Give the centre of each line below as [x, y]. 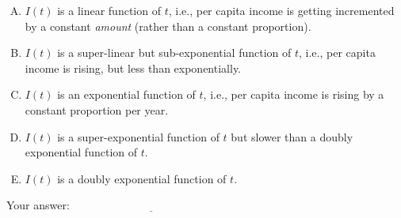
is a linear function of [109, 10]
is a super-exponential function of [138, 136]
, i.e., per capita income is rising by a [294, 94]
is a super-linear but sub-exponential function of [174, 53]
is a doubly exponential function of [142, 178]
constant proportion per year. [97, 109]
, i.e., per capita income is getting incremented [281, 10]
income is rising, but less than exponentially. [133, 68]
